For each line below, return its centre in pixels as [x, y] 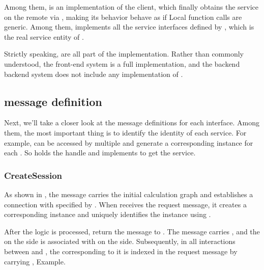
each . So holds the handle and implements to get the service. [100, 153]
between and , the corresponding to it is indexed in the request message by [121, 251]
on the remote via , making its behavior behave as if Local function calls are [123, 17]
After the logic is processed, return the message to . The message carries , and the [132, 231]
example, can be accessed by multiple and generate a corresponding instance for [129, 142]
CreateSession [33, 175]
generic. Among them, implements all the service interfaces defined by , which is [129, 27]
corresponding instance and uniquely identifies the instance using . [108, 214]
